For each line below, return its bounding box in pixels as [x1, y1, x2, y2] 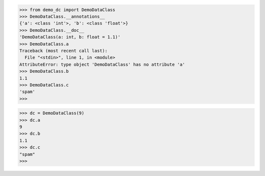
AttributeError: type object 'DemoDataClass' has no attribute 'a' [19, 62, 185, 67]
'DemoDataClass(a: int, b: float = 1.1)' [19, 34, 121, 40]
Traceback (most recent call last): [19, 48, 108, 53]
